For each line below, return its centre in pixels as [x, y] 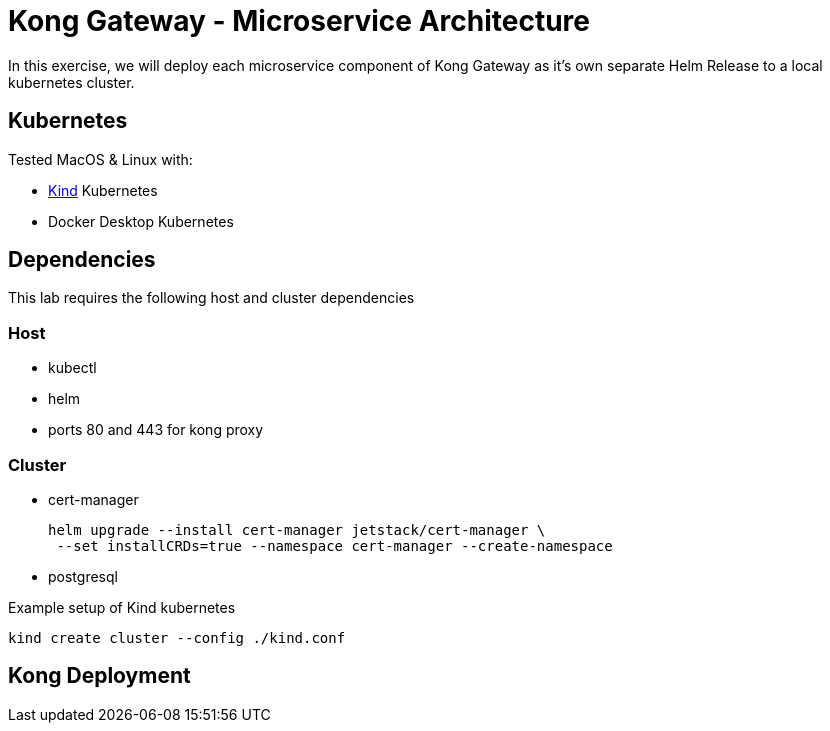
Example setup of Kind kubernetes [122, 607]
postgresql [83, 576]
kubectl [72, 368]
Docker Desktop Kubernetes [141, 221]
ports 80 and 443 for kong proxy [156, 430]
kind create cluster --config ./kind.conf [177, 637]
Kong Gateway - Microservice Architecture [299, 21]
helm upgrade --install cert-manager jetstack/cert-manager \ [297, 529]
